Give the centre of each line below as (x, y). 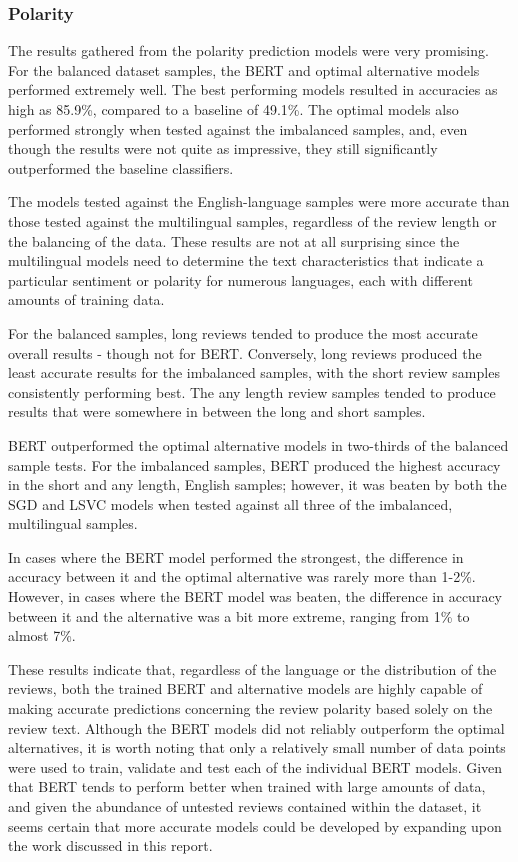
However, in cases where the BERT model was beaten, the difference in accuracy (255, 596)
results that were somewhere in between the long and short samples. (217, 411)
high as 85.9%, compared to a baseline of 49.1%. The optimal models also (233, 109)
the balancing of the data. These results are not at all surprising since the (234, 240)
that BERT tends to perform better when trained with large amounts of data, (247, 786)
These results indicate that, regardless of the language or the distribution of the (252, 668)
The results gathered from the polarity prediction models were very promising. (248, 50)
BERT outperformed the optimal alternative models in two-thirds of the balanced (258, 444)
